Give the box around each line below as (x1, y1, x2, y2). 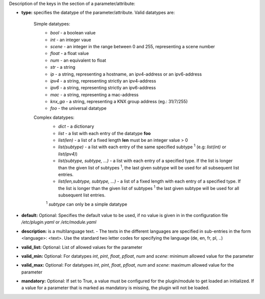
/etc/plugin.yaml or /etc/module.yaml (21, 219, 97, 225)
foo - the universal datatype (50, 106, 106, 111)
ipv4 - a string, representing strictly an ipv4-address (50, 78, 157, 83)
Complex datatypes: (33, 114, 75, 120)
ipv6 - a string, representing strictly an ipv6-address (50, 85, 156, 91)
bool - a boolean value (50, 30, 96, 36)
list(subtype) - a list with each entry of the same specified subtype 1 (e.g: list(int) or (58, 143, 227, 150)
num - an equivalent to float (50, 57, 106, 63)
